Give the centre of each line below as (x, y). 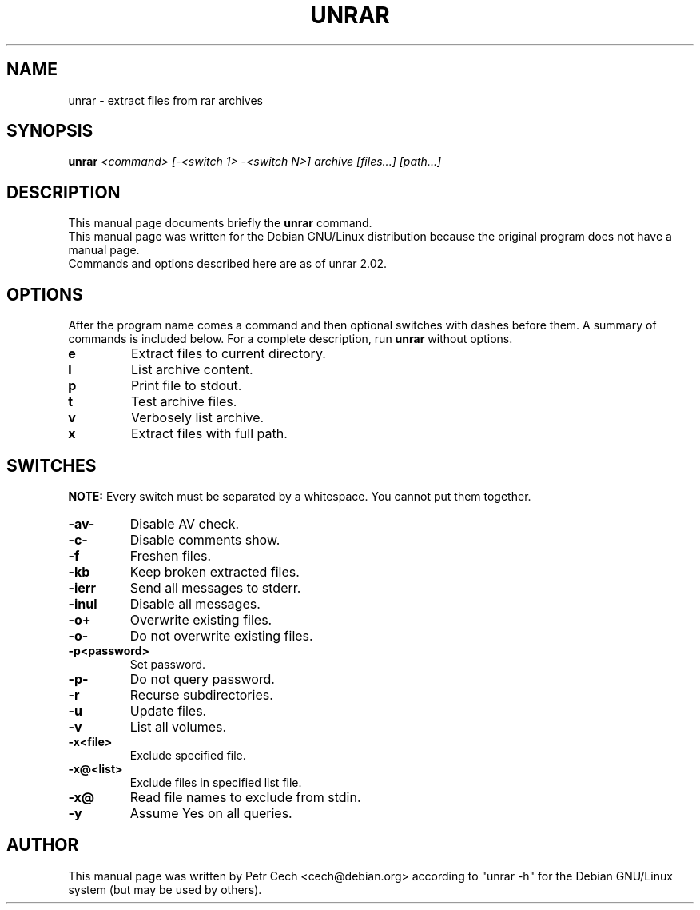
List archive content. (192, 370)
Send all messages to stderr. (215, 587)
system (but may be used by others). (165, 889)
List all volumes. (178, 726)
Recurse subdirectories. (201, 694)
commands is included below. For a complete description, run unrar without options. (290, 339)
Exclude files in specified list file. (216, 782)
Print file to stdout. (186, 386)
